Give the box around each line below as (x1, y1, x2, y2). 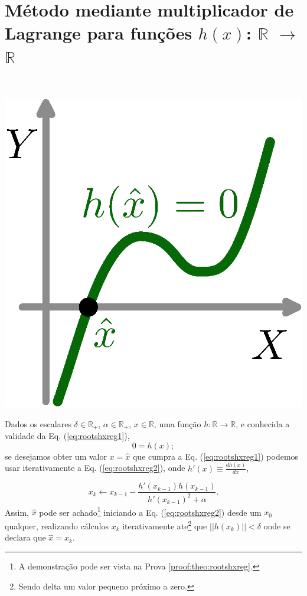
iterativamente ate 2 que (122, 518, 207, 532)
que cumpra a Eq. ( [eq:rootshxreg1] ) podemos (132, 450, 299, 462)
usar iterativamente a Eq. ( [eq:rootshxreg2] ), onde (5, 461, 185, 474)
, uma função (153, 417, 201, 430)
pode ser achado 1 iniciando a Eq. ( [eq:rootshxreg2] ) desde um (39, 504, 262, 518)
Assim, (5, 506, 29, 518)
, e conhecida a (236, 417, 290, 430)
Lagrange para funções (5, 21, 192, 45)
